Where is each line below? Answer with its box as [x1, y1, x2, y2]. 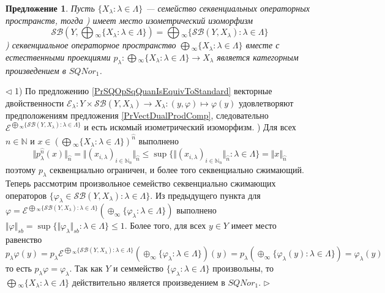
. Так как [69, 261, 103, 274]
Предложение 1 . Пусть [6, 2, 95, 14]
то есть [6, 261, 32, 274]
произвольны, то [212, 261, 274, 274]
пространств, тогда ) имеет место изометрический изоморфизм [6, 13, 253, 26]
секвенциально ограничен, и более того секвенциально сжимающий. [50, 163, 304, 176]
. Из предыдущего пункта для [150, 188, 261, 201]
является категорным [217, 50, 299, 63]
